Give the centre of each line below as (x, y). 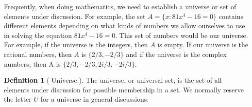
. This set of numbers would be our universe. (182, 35)
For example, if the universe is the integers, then (76, 45)
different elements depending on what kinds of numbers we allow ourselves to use (125, 26)
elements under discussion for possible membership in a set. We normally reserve (124, 89)
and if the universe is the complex (176, 54)
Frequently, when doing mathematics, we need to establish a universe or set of (120, 6)
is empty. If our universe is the (203, 45)
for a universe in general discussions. (95, 99)
